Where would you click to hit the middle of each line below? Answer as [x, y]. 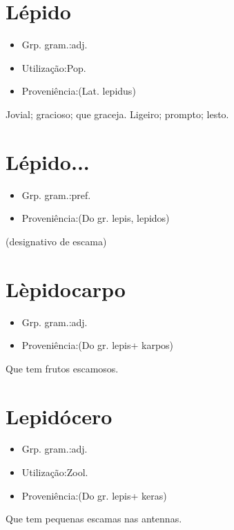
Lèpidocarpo [66, 288]
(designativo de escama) [56, 241]
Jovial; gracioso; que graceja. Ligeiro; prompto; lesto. [117, 114]
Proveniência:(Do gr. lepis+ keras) [94, 495]
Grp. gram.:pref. [56, 195]
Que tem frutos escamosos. [62, 368]
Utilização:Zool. [55, 472]
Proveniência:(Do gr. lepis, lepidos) [96, 218]
